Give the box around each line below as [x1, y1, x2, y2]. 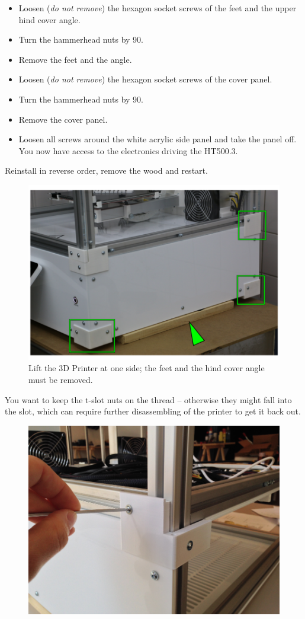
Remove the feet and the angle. [18, 53, 132, 65]
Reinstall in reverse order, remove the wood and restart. [5, 164, 208, 177]
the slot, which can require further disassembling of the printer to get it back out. [5, 405, 301, 417]
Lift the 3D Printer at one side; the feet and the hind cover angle [28, 362, 265, 374]
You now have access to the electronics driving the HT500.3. [18, 144, 238, 157]
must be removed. [28, 374, 93, 386]
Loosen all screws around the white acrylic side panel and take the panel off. [18, 133, 297, 145]
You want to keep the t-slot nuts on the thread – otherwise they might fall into [5, 393, 292, 406]
